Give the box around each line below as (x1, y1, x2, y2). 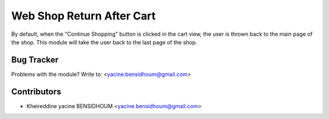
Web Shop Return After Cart (11, 9, 156, 22)
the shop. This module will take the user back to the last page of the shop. (11, 38, 197, 46)
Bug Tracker (11, 55, 59, 65)
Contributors (11, 86, 62, 97)
